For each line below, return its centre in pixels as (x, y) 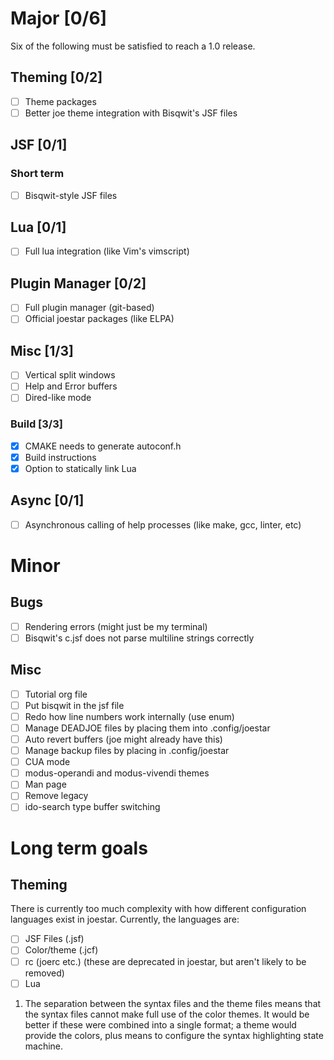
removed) (44, 973)
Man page (45, 784)
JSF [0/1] (39, 145)
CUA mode (47, 762)
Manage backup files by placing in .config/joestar (127, 751)
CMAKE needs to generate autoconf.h (103, 446)
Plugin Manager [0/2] (78, 283)
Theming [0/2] (56, 77)
